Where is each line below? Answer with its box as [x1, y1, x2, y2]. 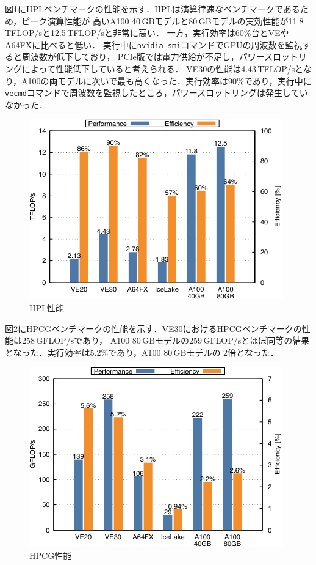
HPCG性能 [29, 549, 72, 562]
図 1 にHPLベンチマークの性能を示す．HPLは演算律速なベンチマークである [5, 2, 300, 15]
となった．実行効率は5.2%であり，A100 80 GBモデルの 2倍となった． [5, 345, 279, 358]
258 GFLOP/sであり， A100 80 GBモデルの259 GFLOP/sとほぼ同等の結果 [21, 334, 310, 347]
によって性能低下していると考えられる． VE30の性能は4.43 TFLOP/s [21, 62, 295, 75]
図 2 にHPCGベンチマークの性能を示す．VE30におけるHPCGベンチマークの [5, 322, 302, 334]
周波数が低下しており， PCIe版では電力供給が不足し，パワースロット [21, 50, 299, 63]
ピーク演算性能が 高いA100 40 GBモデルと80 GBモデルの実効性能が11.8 [21, 14, 304, 27]
